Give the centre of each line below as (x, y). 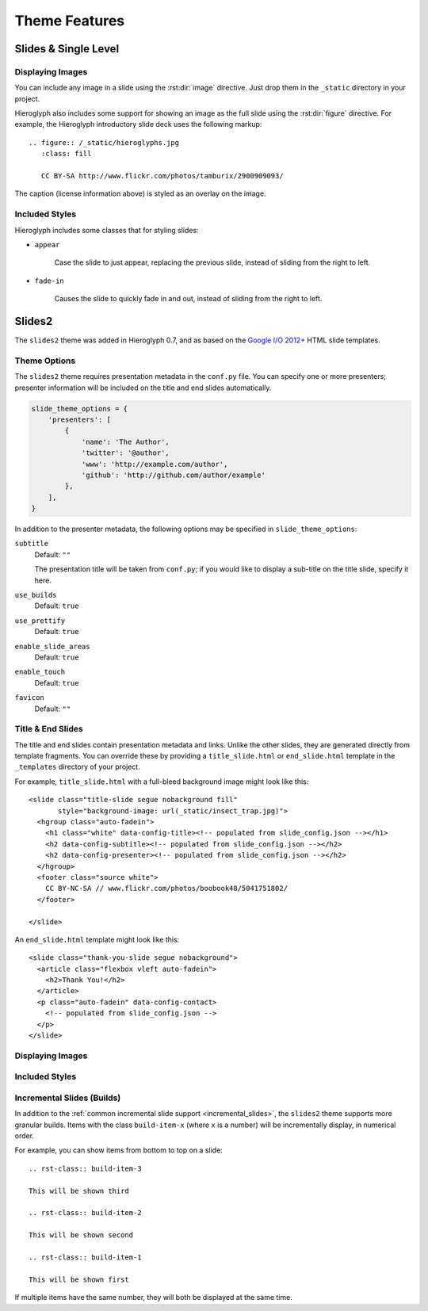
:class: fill (66, 154)
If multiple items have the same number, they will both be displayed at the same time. (153, 1298)
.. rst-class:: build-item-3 (85, 1168)
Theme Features (70, 21)
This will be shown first (79, 1279)
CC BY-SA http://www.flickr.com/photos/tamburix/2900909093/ (162, 176)
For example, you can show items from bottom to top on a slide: (119, 1150)
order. (25, 1136)
